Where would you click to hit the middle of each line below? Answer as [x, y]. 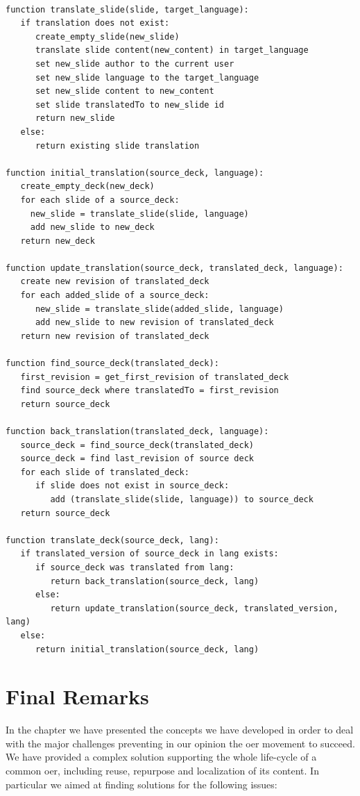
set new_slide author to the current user [135, 64]
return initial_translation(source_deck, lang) [147, 649]
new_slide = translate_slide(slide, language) [139, 214]
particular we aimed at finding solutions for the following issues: [142, 784]
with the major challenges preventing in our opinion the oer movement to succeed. [180, 743]
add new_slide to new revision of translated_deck [154, 323]
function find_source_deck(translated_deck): [112, 364]
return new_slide [75, 118]
